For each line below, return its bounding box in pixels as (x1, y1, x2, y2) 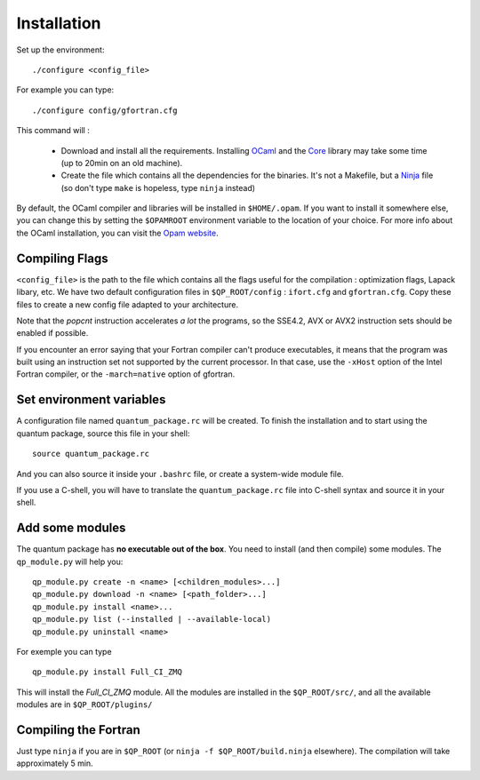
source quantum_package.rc (32, 449, 150, 459)
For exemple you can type (16, 646, 112, 657)
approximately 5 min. (16, 758, 93, 768)
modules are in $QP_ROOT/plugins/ (16, 699, 153, 710)
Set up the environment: (16, 44, 105, 55)
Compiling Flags (16, 251, 108, 266)
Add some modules (16, 521, 126, 536)
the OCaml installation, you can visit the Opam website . (16, 227, 219, 238)
